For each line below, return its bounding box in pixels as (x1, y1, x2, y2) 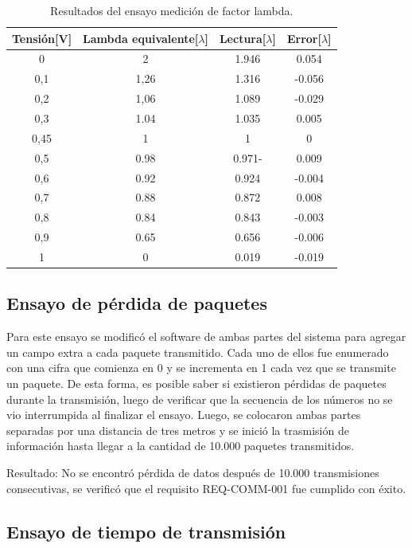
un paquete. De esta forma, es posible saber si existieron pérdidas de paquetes (6, 374, 387, 391)
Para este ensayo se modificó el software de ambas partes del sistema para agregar (6, 328, 406, 345)
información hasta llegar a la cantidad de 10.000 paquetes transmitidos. (6, 437, 355, 454)
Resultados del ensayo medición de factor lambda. (50, 2, 293, 18)
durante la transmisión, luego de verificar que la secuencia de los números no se (6, 390, 393, 407)
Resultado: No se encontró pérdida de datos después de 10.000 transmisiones (6, 464, 379, 480)
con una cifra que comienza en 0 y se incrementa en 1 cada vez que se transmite (6, 359, 396, 376)
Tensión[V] (12, 29, 72, 46)
